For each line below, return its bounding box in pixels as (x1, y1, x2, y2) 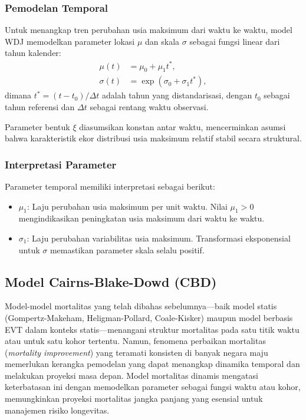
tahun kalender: (5, 47, 61, 59)
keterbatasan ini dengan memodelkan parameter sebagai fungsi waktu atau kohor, (5, 381, 301, 393)
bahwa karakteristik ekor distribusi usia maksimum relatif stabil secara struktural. (5, 132, 302, 144)
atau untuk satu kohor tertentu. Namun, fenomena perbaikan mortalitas (5, 335, 266, 347)
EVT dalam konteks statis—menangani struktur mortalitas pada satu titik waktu (5, 323, 300, 335)
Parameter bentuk (5, 120, 70, 133)
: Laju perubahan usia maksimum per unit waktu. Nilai (27, 200, 228, 212)
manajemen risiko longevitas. (5, 404, 110, 416)
